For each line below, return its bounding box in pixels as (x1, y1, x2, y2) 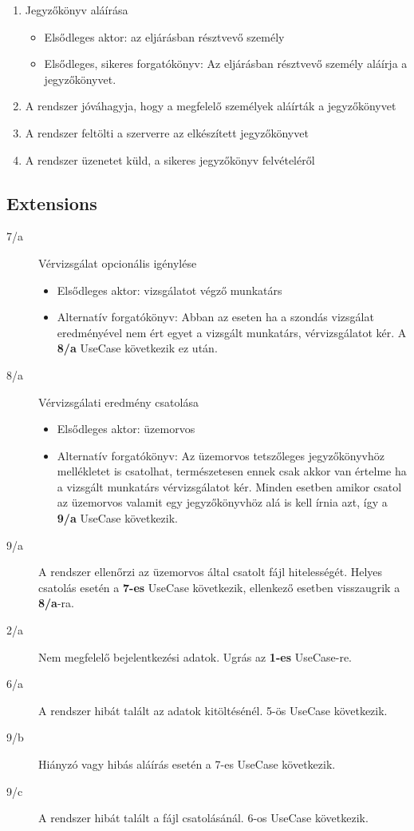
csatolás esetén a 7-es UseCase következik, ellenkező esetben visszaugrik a (38, 579, 400, 595)
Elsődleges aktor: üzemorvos (57, 420, 195, 437)
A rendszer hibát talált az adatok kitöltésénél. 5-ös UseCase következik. (38, 702, 388, 718)
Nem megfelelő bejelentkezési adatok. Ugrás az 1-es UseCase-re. (38, 648, 353, 665)
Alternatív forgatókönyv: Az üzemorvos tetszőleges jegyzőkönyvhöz (57, 447, 385, 463)
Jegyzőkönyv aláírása (25, 2, 128, 18)
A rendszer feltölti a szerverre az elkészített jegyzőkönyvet (25, 124, 309, 141)
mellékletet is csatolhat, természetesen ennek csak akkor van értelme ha (57, 463, 407, 479)
